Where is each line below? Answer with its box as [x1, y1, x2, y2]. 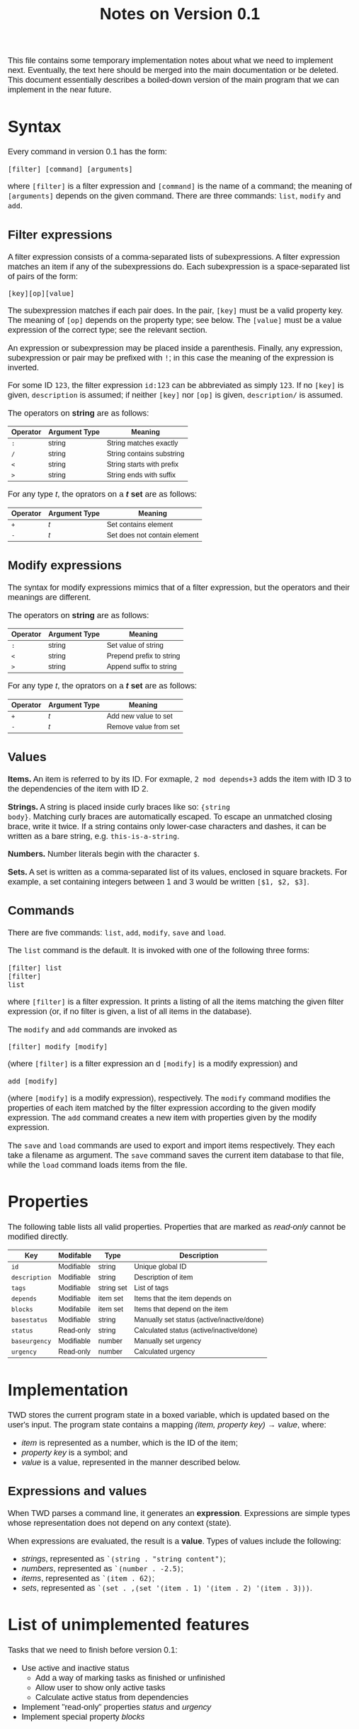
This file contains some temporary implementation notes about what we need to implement [7, 55, 334, 66]
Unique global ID [134, 1262, 187, 1271]
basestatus [11, 1316, 48, 1324]
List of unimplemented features [7, 1615, 250, 1634]
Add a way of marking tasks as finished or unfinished [35, 1672, 226, 1683]
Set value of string [106, 641, 164, 650]
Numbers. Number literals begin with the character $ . [7, 849, 200, 859]
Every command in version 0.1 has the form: [7, 147, 167, 157]
